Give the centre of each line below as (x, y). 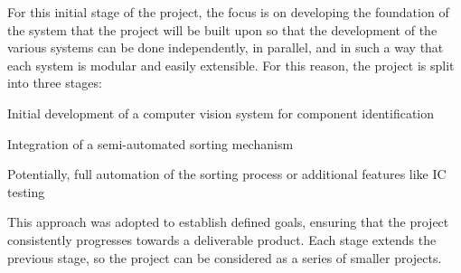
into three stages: (55, 83)
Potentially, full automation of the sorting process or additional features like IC (227, 174)
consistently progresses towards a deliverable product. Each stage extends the (222, 239)
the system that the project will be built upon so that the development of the (222, 29)
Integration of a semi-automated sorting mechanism (151, 143)
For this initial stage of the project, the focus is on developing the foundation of (228, 12)
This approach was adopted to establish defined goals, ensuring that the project (228, 222)
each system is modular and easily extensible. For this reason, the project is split (231, 65)
